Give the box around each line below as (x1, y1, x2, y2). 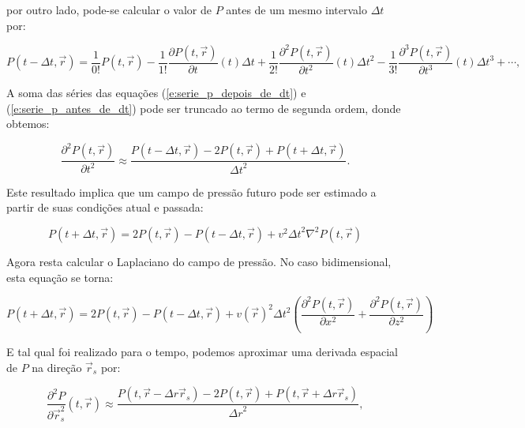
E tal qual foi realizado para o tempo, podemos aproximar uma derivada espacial (6, 344, 399, 360)
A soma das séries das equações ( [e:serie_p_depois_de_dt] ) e (6, 84, 306, 101)
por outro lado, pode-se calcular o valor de (6, 2, 212, 17)
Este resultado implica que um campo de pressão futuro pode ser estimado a (6, 183, 377, 200)
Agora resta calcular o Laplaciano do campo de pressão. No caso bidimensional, (6, 253, 392, 269)
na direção (32, 359, 82, 375)
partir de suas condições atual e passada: (6, 199, 204, 216)
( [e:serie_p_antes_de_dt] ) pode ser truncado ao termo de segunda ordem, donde (6, 99, 401, 116)
